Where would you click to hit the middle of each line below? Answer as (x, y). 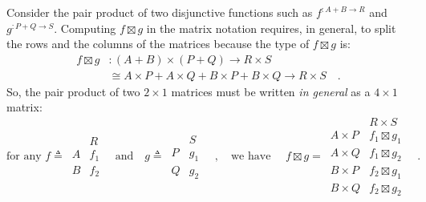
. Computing (85, 28)
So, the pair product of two (73, 91)
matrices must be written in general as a (271, 91)
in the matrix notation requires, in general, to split (271, 28)
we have (251, 157)
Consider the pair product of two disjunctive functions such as (160, 12)
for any (24, 157)
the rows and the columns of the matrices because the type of (158, 44)
